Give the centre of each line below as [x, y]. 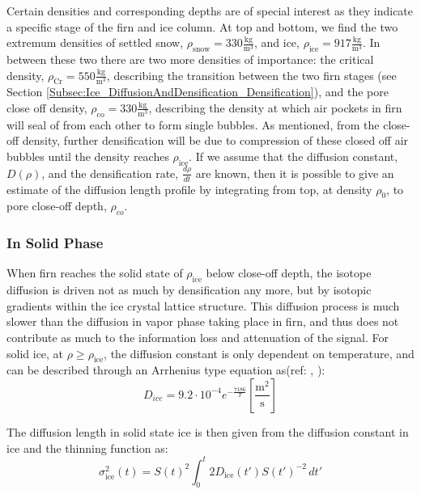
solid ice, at [35, 353]
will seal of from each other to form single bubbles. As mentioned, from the [193, 124]
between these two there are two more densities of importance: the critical [190, 59]
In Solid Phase [55, 243]
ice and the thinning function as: [87, 448]
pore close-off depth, [57, 206]
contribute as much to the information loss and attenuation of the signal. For [198, 337]
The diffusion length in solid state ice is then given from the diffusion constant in [208, 431]
